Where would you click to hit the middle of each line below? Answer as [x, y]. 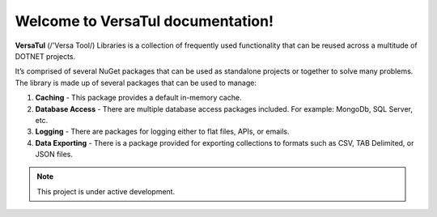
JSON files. [54, 155]
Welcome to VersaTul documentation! [144, 21]
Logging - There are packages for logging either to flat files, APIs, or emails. [163, 132]
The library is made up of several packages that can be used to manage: [136, 83]
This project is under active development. [106, 191]
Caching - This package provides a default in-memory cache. [138, 98]
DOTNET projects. [45, 56]
